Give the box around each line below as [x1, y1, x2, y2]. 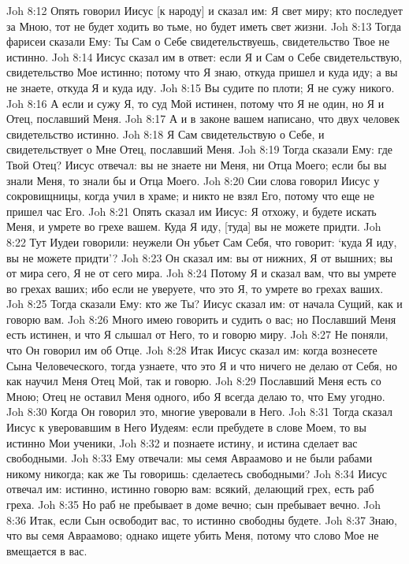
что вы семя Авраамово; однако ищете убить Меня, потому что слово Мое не [6, 527, 379, 544]
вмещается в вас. [6, 542, 87, 558]
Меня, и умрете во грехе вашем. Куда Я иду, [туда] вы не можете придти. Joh [6, 218, 381, 235]
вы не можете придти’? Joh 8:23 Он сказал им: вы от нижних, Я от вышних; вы [6, 249, 393, 265]
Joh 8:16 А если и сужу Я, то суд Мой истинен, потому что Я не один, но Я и [6, 95, 385, 111]
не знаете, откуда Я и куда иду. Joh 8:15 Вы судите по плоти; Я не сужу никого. [6, 79, 395, 95]
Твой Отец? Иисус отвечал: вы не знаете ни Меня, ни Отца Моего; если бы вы [6, 156, 387, 173]
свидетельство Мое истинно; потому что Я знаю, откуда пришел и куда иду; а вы [6, 64, 398, 80]
